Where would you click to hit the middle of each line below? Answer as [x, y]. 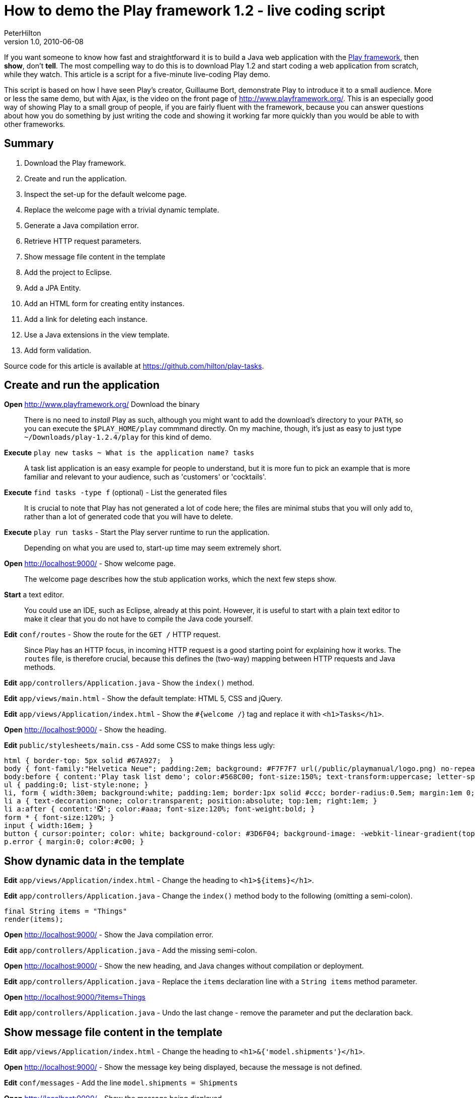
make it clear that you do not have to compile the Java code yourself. [139, 619]
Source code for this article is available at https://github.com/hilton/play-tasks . [134, 366]
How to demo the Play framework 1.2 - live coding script [195, 11]
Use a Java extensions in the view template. [97, 334]
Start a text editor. [34, 595]
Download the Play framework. [75, 163]
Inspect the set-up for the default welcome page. [105, 194]
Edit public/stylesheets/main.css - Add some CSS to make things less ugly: [140, 745]
